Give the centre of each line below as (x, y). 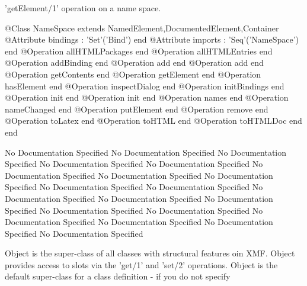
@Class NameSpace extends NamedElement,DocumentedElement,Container (142, 28)
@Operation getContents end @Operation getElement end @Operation (133, 74)
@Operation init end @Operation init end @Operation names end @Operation (147, 97)
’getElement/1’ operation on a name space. (83, 8)
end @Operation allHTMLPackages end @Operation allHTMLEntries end (139, 51)
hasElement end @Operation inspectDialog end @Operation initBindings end (145, 86)
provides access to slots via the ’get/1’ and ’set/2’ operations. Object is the (141, 264)
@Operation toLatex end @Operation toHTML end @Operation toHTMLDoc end (153, 120)
